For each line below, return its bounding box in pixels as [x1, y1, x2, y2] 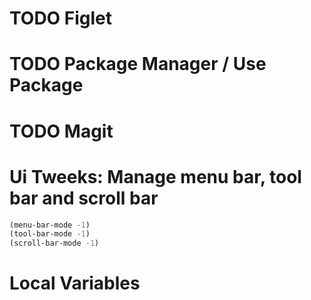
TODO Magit [9, 120, 114, 142]
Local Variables [9, 272, 141, 295]
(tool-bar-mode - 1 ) [9, 229, 91, 239]
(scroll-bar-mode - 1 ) [9, 238, 100, 249]
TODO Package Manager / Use [9, 53, 267, 76]
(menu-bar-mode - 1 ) [9, 220, 91, 230]
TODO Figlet [9, 7, 113, 30]
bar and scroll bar [9, 187, 159, 209]
